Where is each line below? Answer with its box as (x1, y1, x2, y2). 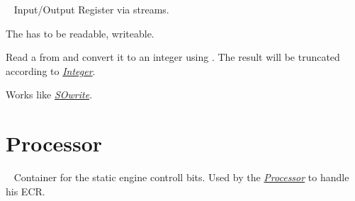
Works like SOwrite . (6, 87, 93, 102)
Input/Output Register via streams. (13, 2, 169, 16)
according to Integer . (6, 63, 96, 78)
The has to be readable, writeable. (6, 25, 154, 40)
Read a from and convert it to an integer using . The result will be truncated (6, 50, 340, 64)
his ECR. (6, 183, 45, 198)
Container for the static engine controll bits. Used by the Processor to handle (13, 170, 349, 185)
